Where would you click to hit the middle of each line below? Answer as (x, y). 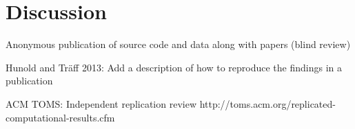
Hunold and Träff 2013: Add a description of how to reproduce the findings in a (174, 67)
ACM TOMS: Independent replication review (101, 103)
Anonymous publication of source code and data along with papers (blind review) (178, 44)
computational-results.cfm (60, 117)
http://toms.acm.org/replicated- (267, 103)
